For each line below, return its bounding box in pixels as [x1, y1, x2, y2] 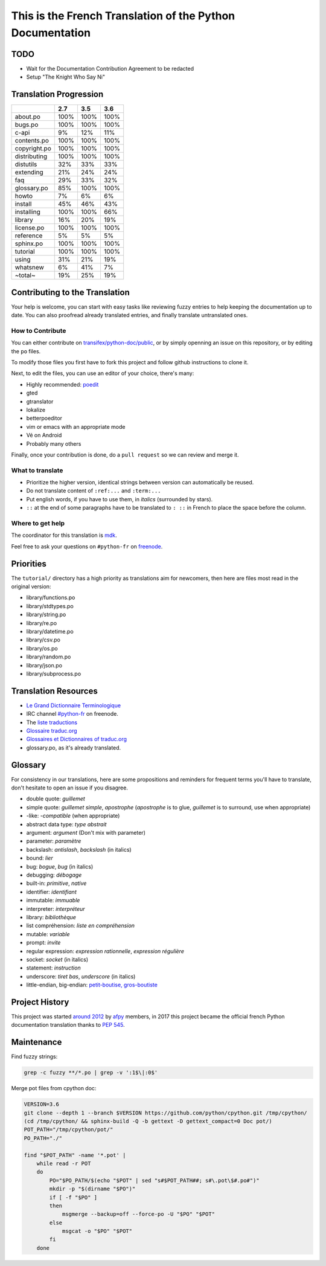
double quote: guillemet [26, 795, 86, 803]
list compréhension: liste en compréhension [26, 922, 135, 930]
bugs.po [14, 121, 39, 129]
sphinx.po [14, 239, 43, 248]
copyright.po [14, 144, 51, 153]
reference [14, 231, 43, 240]
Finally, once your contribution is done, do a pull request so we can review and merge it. [11, 451, 239, 458]
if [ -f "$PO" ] [49, 1194, 98, 1201]
